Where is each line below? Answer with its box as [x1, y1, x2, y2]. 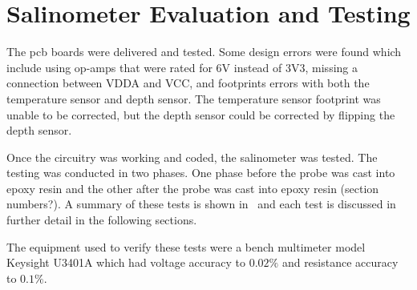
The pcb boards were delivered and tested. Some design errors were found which [6, 43, 402, 60]
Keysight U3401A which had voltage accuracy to [6, 254, 245, 271]
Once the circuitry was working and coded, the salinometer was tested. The [6, 148, 378, 165]
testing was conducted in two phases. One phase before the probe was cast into [6, 164, 395, 181]
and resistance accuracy [281, 254, 399, 271]
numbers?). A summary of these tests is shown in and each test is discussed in [6, 195, 396, 212]
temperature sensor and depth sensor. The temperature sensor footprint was [6, 90, 381, 107]
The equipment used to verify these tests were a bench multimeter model [6, 238, 366, 255]
